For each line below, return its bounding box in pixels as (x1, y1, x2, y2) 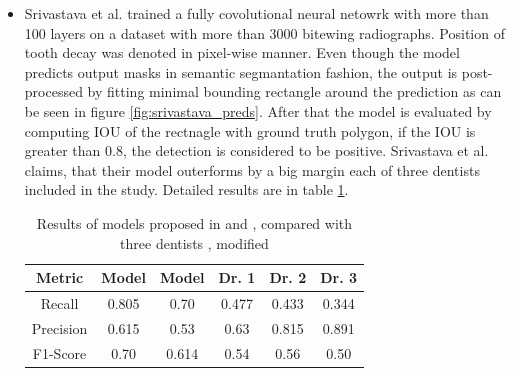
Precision (31, 317, 88, 338)
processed (24, 81, 83, 102)
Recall (40, 292, 79, 313)
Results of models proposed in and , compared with (36, 212, 353, 233)
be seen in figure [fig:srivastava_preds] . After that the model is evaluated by (24, 100, 492, 121)
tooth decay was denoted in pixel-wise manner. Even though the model (24, 42, 460, 63)
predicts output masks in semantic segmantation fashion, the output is (24, 61, 458, 82)
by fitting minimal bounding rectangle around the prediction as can (87, 81, 502, 102)
